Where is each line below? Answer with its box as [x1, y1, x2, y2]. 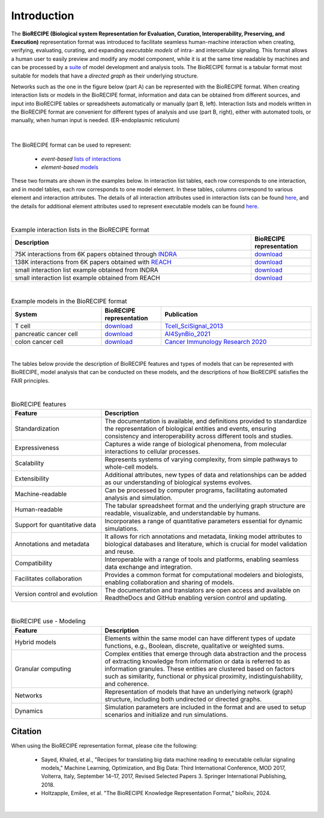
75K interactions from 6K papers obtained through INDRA [14, 250, 177, 258]
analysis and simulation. [104, 493, 173, 502]
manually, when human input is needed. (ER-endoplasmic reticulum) [11, 117, 180, 124]
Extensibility [14, 474, 49, 482]
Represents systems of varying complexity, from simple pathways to [104, 455, 298, 463]
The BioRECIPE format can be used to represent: [11, 141, 131, 149]
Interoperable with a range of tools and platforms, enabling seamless [104, 555, 299, 564]
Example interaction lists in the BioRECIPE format [11, 226, 149, 234]
